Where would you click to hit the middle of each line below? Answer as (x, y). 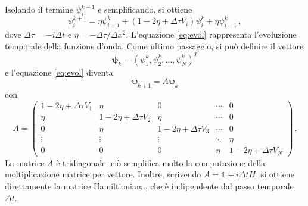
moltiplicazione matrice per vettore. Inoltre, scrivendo (103, 174)
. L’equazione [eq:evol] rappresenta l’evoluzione (211, 34)
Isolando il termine (39, 9)
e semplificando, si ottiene (145, 9)
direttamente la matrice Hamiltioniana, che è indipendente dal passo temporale (149, 185)
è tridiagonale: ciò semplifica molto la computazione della (161, 162)
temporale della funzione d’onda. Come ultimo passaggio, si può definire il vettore (154, 46)
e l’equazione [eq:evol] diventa (59, 72)
